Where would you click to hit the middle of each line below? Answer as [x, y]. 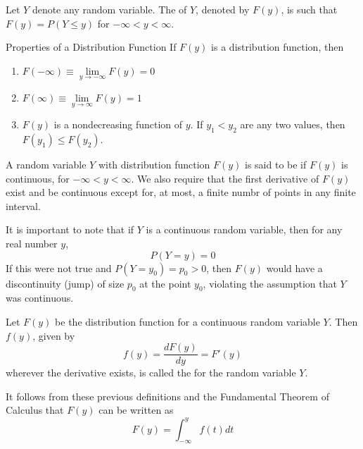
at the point [165, 283]
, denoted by [223, 9]
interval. [23, 205]
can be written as [136, 410]
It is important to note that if [70, 229]
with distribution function [154, 165]
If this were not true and [59, 267]
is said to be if [276, 165]
